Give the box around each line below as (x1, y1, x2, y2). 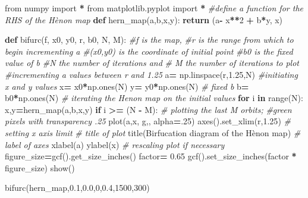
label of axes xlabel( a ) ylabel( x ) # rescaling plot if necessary (5, 138, 225, 150)
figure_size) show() (5, 161, 75, 174)
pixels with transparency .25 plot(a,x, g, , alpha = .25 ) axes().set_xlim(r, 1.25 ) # (5, 115, 291, 127)
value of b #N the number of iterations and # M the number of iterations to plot (5, 56, 300, 69)
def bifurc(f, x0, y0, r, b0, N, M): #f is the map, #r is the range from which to (5, 33, 294, 46)
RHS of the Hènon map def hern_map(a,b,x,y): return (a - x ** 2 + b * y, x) (5, 13, 283, 26)
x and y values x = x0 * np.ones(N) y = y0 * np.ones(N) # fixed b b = (5, 80, 249, 92)
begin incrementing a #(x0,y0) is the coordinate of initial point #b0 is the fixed (5, 45, 293, 57)
